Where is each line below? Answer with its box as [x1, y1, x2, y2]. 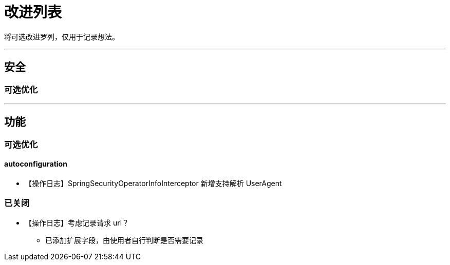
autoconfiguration [4, 159, 67, 169]
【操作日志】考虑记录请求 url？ [25, 218, 129, 227]
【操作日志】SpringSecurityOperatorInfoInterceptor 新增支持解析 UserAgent [25, 179, 282, 188]
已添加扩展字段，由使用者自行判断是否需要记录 [45, 235, 203, 244]
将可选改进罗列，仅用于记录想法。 [4, 32, 119, 41]
